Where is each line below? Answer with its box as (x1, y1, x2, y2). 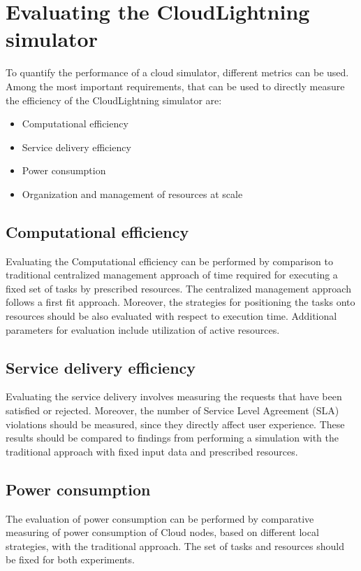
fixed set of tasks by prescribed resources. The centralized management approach (6, 281, 351, 295)
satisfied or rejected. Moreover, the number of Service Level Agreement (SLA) (6, 403, 339, 418)
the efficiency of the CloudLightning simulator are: (6, 92, 222, 107)
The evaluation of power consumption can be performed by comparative (6, 511, 314, 526)
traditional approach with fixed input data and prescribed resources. (6, 444, 298, 458)
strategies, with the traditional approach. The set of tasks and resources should (6, 538, 344, 553)
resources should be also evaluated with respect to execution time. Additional (6, 309, 337, 323)
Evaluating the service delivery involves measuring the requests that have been (6, 389, 342, 404)
